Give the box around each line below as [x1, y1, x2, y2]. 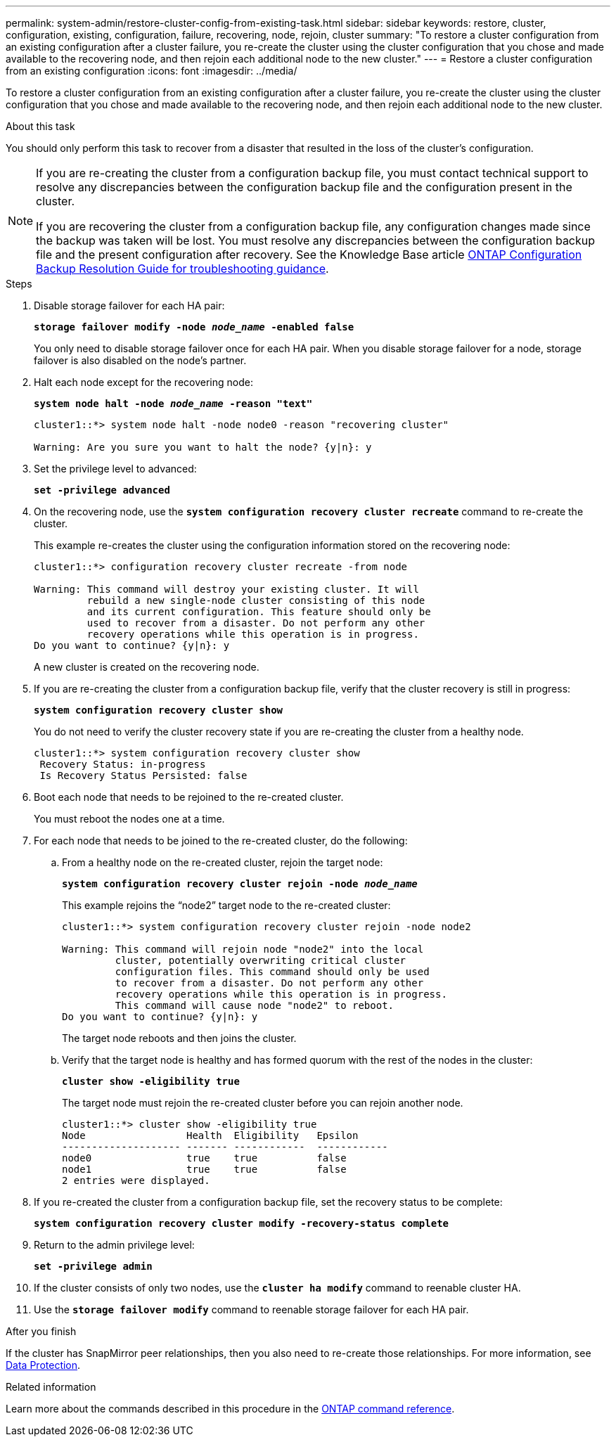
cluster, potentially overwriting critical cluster [115, 955, 406, 966]
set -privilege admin [34, 1261, 153, 1272]
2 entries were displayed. [62, 1175, 210, 1186]
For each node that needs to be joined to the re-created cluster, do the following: [34, 835, 408, 846]
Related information [6, 1381, 96, 1393]
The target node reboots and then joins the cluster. [62, 1032, 297, 1044]
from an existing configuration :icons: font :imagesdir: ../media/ [6, 65, 297, 77]
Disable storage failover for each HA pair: [34, 300, 225, 311]
